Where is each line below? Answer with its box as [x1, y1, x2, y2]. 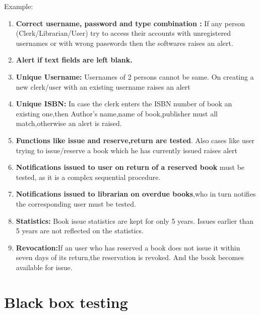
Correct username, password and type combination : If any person [16, 18, 245, 28]
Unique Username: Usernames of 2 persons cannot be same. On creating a [16, 71, 254, 82]
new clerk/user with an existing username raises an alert [16, 81, 190, 92]
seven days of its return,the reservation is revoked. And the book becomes [16, 252, 244, 263]
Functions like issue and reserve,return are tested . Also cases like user [16, 135, 254, 145]
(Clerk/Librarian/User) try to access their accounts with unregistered [16, 28, 231, 38]
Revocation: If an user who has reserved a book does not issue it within [16, 242, 240, 253]
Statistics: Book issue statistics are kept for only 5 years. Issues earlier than [16, 215, 253, 226]
